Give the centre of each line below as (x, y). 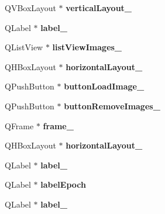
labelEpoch (63, 184)
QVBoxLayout (30, 8)
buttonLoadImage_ (104, 86)
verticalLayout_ (99, 8)
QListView (24, 47)
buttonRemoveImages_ (112, 106)
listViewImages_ (87, 47)
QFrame (19, 125)
